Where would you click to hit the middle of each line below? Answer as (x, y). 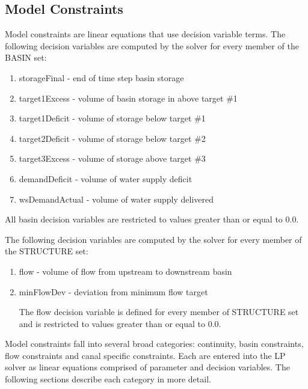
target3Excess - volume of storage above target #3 (112, 158)
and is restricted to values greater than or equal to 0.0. (120, 323)
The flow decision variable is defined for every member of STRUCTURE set (159, 312)
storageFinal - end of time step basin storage (101, 77)
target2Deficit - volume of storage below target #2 (112, 138)
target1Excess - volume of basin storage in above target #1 (128, 98)
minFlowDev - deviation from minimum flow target (113, 291)
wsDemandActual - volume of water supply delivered (116, 199)
